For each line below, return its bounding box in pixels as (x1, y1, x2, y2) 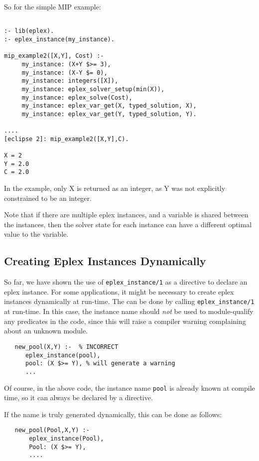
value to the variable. (4, 229, 69, 239)
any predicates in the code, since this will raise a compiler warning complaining (4, 315, 246, 326)
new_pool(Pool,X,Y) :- (14, 427, 90, 434)
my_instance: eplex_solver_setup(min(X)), (21, 85, 165, 93)
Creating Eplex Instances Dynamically (4, 253, 206, 269)
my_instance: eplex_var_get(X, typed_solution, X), (21, 102, 197, 110)
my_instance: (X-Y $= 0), (21, 69, 108, 76)
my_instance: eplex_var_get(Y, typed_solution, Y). (21, 110, 197, 118)
